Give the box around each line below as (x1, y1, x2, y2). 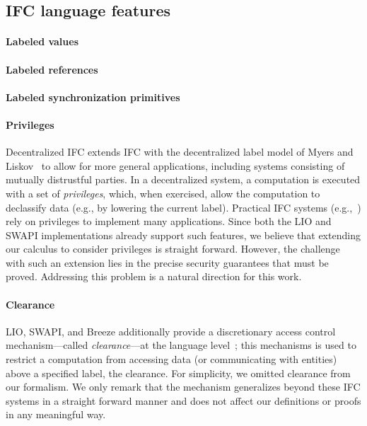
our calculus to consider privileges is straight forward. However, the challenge (6, 241, 340, 256)
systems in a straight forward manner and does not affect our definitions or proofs (6, 393, 361, 408)
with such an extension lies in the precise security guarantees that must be (6, 255, 329, 270)
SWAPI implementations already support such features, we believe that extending (6, 227, 361, 242)
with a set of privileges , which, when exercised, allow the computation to (6, 185, 320, 200)
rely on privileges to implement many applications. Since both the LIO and (6, 214, 332, 229)
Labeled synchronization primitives (6, 89, 180, 104)
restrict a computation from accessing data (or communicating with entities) (6, 352, 337, 367)
